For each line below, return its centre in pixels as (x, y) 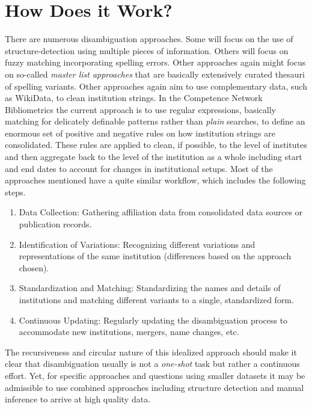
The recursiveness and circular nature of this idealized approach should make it (151, 352)
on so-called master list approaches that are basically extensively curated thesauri (155, 74)
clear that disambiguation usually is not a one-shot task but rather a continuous (152, 364)
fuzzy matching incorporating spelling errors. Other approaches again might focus (155, 62)
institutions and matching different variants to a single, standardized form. (156, 300)
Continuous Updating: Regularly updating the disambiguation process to (153, 320)
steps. (15, 192)
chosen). (34, 267)
